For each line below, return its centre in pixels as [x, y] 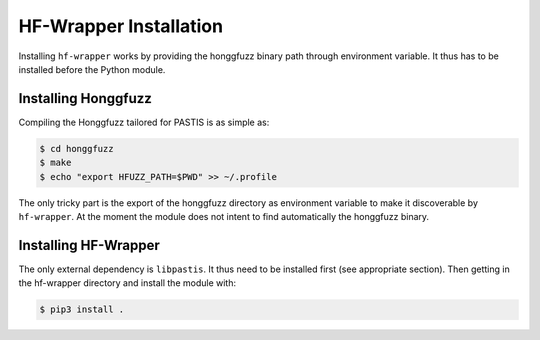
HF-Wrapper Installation [121, 26]
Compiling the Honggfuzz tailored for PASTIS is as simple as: [144, 122]
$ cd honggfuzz [76, 148]
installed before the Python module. [92, 69]
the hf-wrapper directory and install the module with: [127, 283]
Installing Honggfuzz [85, 98]
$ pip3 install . [82, 309]
